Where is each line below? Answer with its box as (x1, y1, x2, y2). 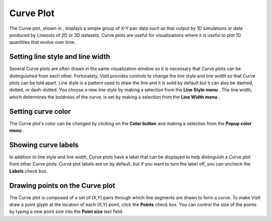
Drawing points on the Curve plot (9, 181, 115, 190)
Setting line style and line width (9, 52, 110, 61)
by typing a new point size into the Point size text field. (9, 208, 123, 214)
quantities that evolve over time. (9, 39, 76, 45)
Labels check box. (9, 168, 48, 174)
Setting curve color (9, 107, 71, 116)
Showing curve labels (9, 140, 79, 149)
